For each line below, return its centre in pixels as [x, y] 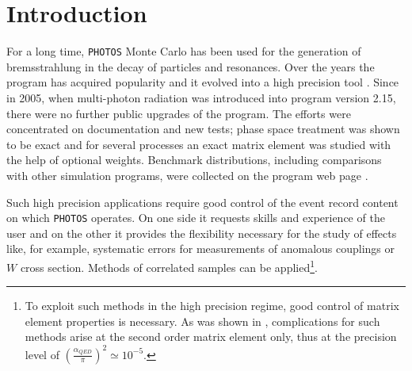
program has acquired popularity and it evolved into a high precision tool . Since [203, 82]
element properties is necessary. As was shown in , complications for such [202, 321]
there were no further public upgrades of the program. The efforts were [179, 113]
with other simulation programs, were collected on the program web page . [187, 175]
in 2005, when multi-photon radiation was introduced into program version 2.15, [201, 97]
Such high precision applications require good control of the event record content [202, 202]
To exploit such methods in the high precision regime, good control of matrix [212, 306]
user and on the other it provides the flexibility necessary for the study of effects [202, 233]
